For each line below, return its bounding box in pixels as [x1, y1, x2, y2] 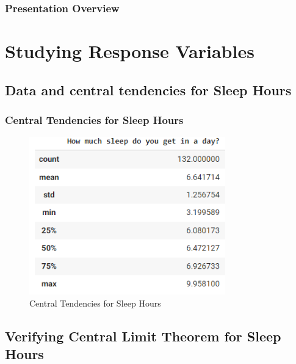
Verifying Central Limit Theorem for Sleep [5, 326, 281, 345]
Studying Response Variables [5, 38, 254, 64]
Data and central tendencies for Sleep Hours [5, 80, 292, 99]
